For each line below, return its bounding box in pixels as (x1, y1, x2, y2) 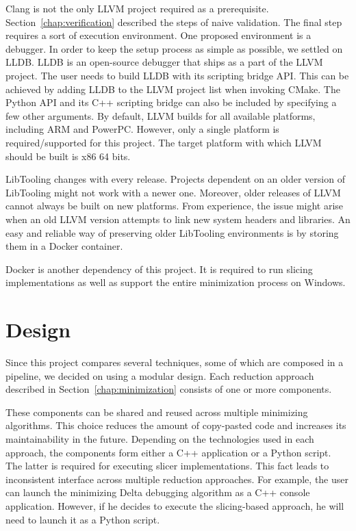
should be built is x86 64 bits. (5, 148, 131, 163)
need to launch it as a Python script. (5, 512, 160, 526)
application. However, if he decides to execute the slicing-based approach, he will (5, 498, 344, 513)
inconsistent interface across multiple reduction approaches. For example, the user (5, 471, 348, 486)
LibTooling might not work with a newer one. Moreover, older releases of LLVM (5, 185, 341, 199)
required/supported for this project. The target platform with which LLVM (5, 135, 322, 149)
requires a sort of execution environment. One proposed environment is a (5, 28, 311, 42)
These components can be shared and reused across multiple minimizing (5, 404, 308, 419)
